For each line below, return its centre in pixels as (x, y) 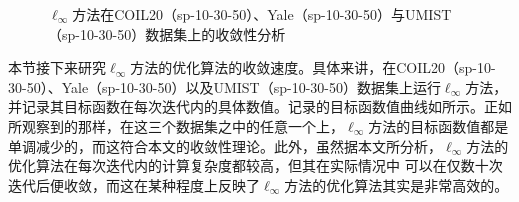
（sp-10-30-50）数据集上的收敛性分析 (167, 33)
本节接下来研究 (57, 67)
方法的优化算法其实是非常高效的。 (396, 184)
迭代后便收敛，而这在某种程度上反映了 (134, 184)
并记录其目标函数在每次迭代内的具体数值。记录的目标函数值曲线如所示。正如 (260, 106)
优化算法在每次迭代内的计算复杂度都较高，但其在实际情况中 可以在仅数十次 (255, 165)
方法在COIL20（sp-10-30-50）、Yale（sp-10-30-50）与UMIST (262, 14)
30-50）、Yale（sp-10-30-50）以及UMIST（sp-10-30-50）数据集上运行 (224, 86)
